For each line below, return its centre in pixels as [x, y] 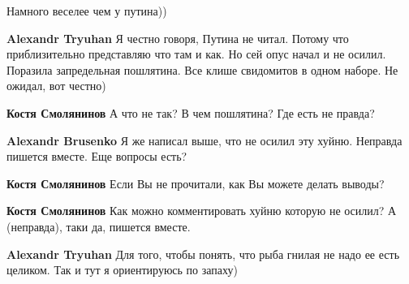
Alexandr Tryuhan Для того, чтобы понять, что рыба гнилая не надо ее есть [203, 254]
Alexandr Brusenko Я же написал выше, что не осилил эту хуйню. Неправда [204, 140]
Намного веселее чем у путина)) [87, 11]
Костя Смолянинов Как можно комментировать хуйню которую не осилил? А [202, 211]
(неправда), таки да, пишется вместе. [99, 226]
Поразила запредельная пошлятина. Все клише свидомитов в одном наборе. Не [202, 69]
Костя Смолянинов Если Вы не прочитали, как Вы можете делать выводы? [196, 183]
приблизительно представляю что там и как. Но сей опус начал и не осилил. [196, 54]
